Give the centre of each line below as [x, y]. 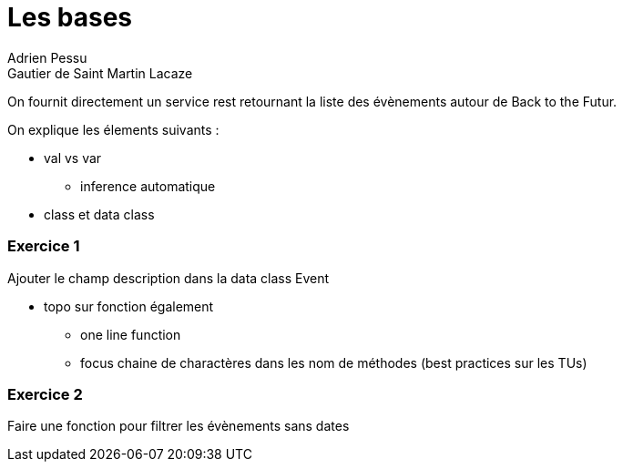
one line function [131, 334]
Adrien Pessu [47, 57]
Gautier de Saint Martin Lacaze [100, 73]
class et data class [99, 214]
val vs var [73, 158]
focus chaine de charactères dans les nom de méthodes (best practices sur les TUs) [334, 362]
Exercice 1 [44, 246]
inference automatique [148, 186]
